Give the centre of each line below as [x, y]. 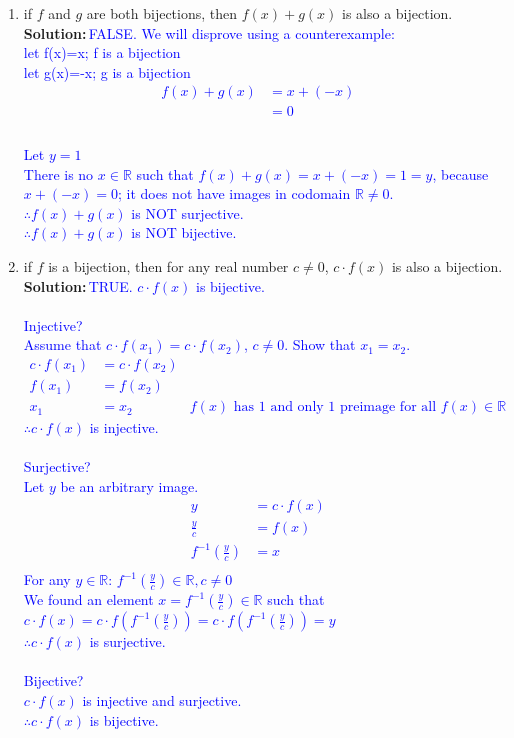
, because [460, 173]
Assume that [62, 344]
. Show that [320, 344]
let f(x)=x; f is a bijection [102, 52]
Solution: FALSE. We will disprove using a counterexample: [209, 32]
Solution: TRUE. [78, 285]
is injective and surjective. [162, 700]
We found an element [88, 599]
